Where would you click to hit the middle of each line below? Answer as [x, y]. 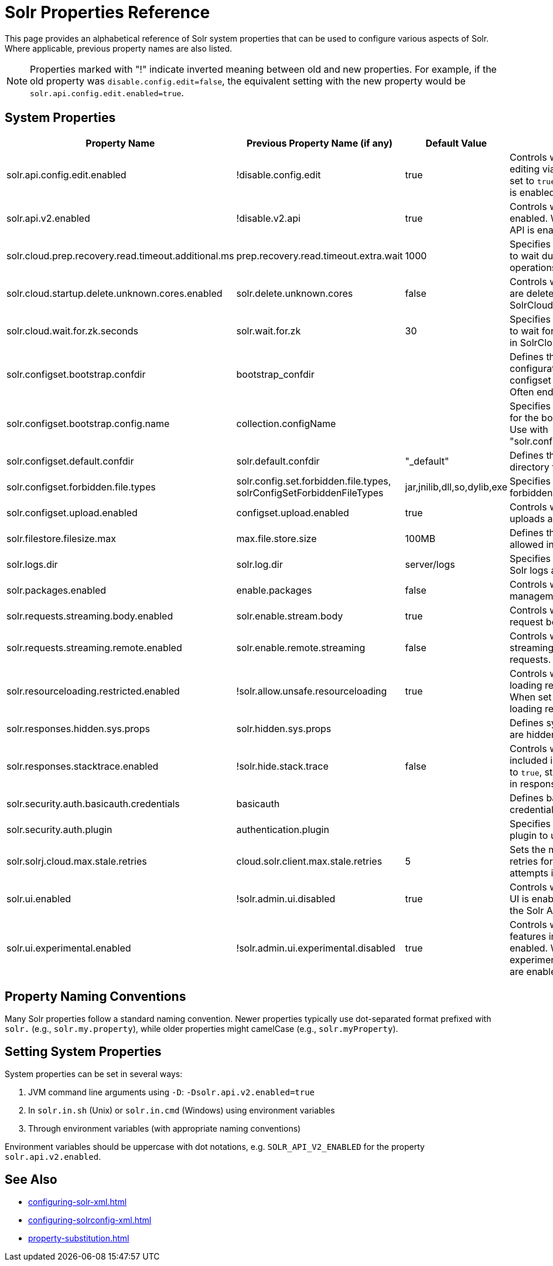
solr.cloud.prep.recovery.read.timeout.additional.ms [120, 255]
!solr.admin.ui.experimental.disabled [316, 948]
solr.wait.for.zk [269, 331]
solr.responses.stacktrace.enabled [83, 766]
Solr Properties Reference [107, 12]
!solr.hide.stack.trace [282, 766]
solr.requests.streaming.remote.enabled [94, 647]
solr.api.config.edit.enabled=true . [107, 92]
